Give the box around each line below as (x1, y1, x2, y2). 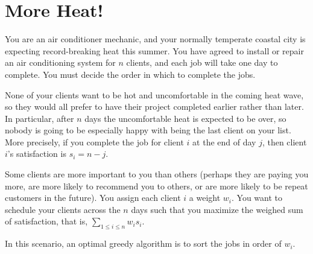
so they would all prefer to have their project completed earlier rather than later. (5, 100, 304, 113)
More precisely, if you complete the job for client (5, 135, 184, 148)
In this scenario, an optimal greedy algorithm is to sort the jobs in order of (5, 237, 282, 250)
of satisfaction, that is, (5, 215, 88, 227)
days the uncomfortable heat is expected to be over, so (84, 112, 286, 124)
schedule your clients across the (5, 203, 121, 215)
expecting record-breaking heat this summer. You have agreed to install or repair (5, 44, 304, 57)
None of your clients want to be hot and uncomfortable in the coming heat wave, (5, 88, 304, 101)
